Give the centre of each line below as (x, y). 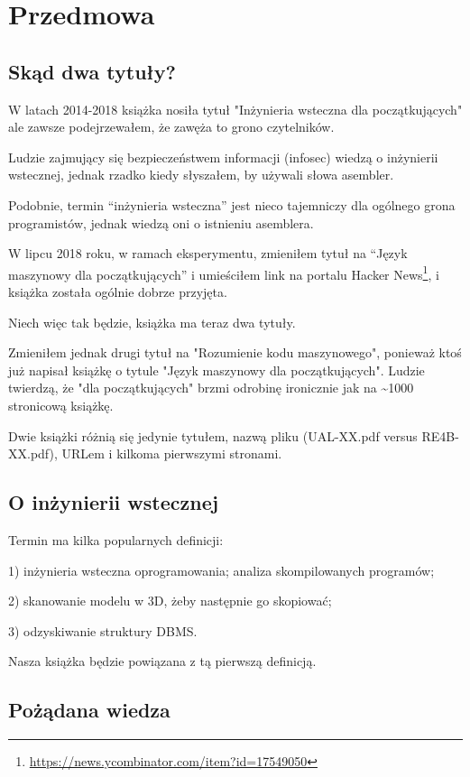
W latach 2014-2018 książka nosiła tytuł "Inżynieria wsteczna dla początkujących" (235, 109)
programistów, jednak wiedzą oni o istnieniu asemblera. (161, 222)
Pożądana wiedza (89, 710)
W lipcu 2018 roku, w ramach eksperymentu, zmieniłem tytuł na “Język (208, 253)
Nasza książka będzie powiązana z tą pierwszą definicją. (162, 661)
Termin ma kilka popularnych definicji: (116, 539)
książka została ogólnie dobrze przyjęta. (118, 291)
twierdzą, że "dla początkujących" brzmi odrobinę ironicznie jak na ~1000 (211, 388)
